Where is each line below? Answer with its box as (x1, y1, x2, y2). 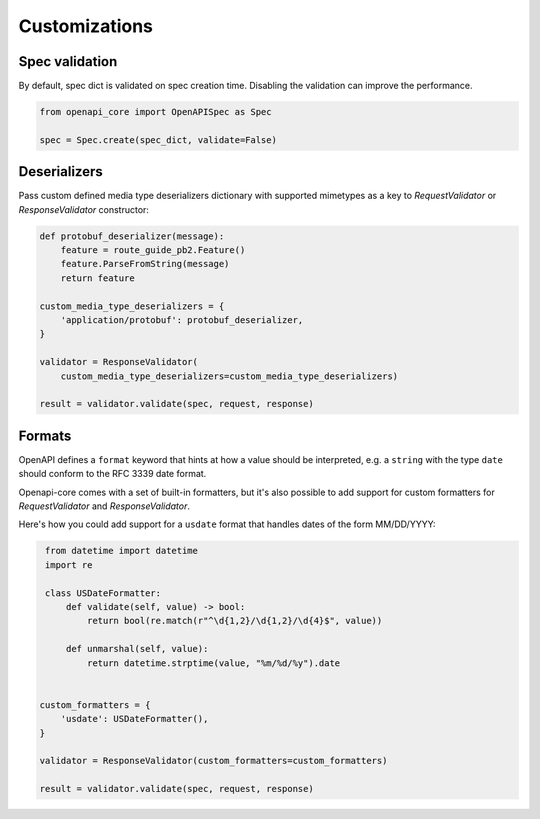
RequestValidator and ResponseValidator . (18, 500, 190, 512)
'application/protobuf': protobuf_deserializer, (60, 315, 304, 326)
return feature (60, 272, 135, 284)
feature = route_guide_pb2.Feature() (60, 245, 246, 256)
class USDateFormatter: (45, 587, 162, 599)
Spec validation (18, 53, 118, 70)
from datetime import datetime (45, 545, 199, 557)
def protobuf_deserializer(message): (39, 230, 225, 242)
